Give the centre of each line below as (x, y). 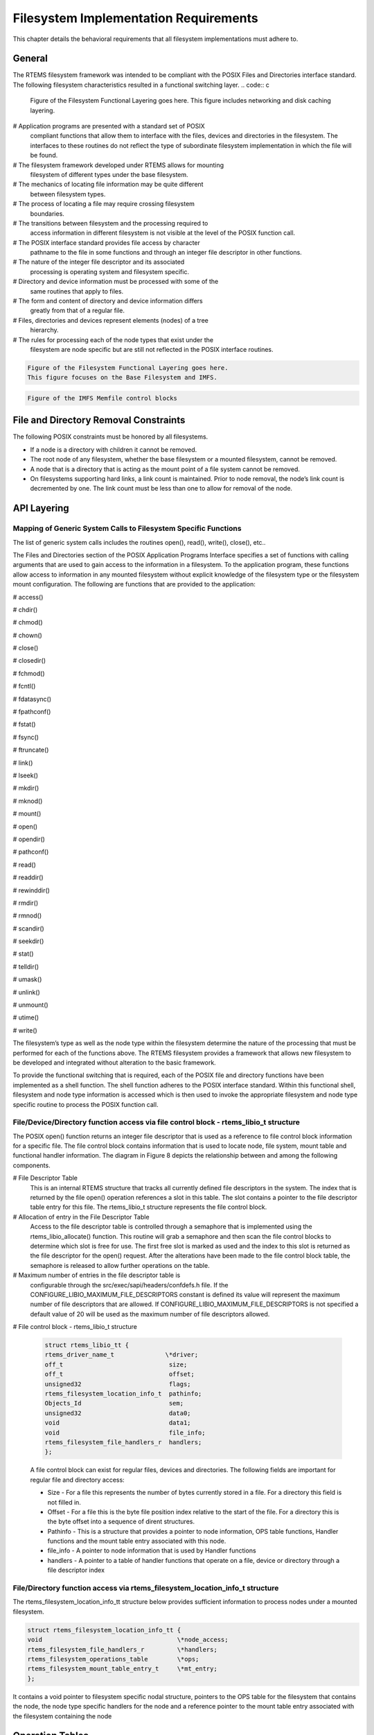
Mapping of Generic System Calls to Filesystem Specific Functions (127, 529)
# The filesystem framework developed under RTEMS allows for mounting (118, 165)
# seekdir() (28, 941)
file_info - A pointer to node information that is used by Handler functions (152, 1550)
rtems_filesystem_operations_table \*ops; (113, 1659)
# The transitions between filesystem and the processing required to (110, 223)
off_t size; (116, 1364)
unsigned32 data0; (118, 1413)
